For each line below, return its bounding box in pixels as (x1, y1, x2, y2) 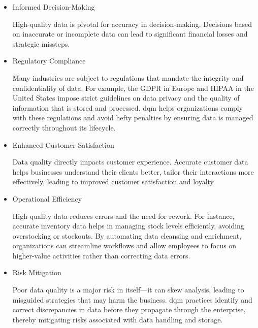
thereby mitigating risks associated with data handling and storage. (12, 314, 223, 324)
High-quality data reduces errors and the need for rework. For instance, (12, 210, 235, 221)
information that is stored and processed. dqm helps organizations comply (12, 102, 243, 113)
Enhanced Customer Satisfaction (12, 139, 114, 150)
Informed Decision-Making (12, 2, 95, 12)
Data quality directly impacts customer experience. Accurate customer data (12, 156, 248, 167)
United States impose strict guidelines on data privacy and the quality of (12, 92, 240, 103)
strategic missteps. (12, 38, 70, 49)
